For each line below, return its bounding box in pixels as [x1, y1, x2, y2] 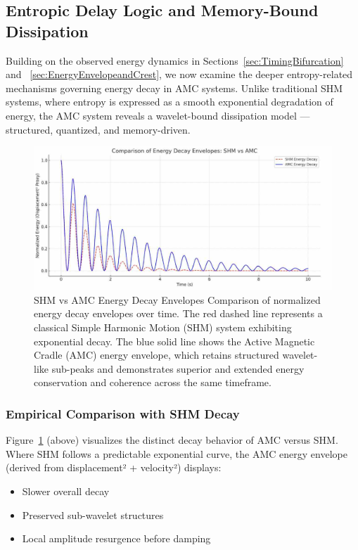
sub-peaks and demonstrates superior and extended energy [51, 361, 305, 376]
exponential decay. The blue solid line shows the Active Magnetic [34, 333, 315, 348]
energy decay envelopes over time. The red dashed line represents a [34, 306, 323, 321]
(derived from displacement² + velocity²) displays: [6, 460, 222, 475]
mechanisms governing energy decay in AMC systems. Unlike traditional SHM [6, 80, 343, 95]
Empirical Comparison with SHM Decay [6, 404, 240, 422]
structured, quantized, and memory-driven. [6, 122, 191, 136]
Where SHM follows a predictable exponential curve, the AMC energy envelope [6, 446, 347, 461]
